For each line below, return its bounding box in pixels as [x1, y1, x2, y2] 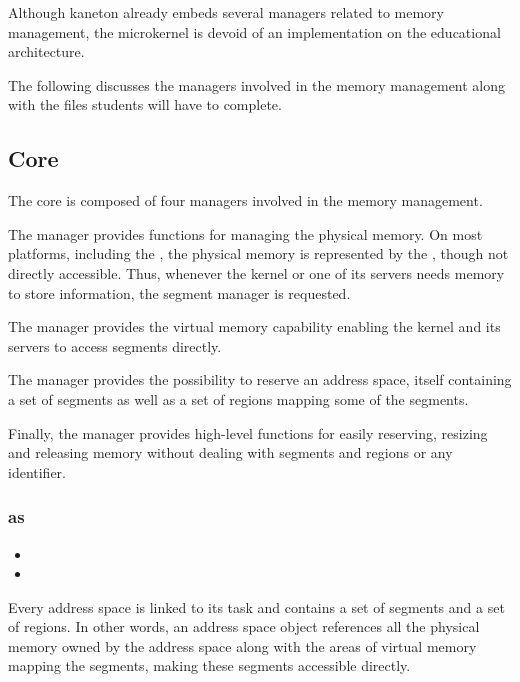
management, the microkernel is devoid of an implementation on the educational [8, 21, 501, 42]
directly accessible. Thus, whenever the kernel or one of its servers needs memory [8, 262, 505, 283]
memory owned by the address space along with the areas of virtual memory [8, 635, 477, 656]
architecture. [8, 41, 85, 62]
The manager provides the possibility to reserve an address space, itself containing [8, 369, 512, 390]
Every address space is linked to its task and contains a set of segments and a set [8, 596, 505, 617]
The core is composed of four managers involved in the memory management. [8, 190, 483, 211]
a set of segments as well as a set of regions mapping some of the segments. [8, 388, 469, 409]
